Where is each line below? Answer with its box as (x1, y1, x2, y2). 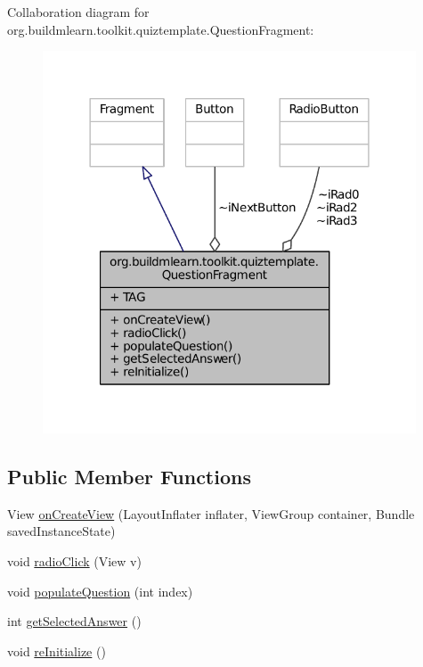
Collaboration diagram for (7, 3, 150, 21)
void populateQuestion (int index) (7, 581, 193, 600)
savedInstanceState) (7, 522, 116, 540)
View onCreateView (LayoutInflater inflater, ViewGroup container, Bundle (7, 504, 415, 523)
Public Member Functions (7, 463, 251, 490)
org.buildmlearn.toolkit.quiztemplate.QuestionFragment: (7, 20, 314, 38)
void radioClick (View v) (7, 552, 142, 571)
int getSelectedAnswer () (7, 612, 142, 630)
